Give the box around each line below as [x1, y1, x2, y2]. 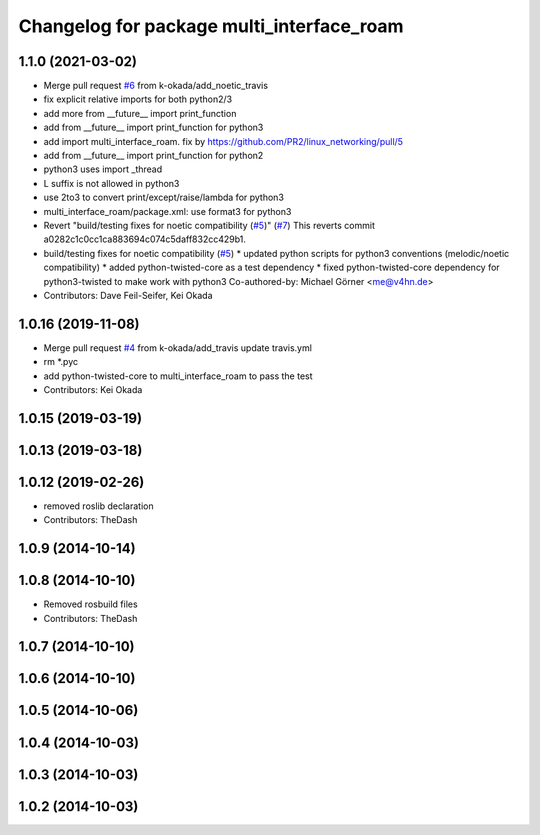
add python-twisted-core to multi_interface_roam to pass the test [43, 370, 314, 382]
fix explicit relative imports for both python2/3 [43, 93, 233, 105]
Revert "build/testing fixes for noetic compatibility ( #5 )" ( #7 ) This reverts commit [43, 219, 375, 231]
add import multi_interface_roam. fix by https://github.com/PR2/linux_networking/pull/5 [43, 135, 404, 147]
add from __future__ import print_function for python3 [43, 121, 264, 134]
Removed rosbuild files [43, 598, 139, 610]
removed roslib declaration [43, 500, 154, 512]
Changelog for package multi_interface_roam [18, 15, 404, 37]
